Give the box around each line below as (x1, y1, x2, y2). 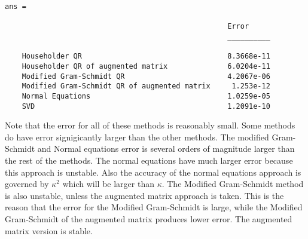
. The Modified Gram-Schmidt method (161, 177, 304, 190)
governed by (5, 177, 49, 190)
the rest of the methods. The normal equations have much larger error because (5, 154, 293, 166)
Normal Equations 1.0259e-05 (22, 91, 270, 100)
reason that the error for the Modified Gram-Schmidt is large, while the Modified (5, 201, 303, 213)
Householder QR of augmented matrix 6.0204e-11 (22, 62, 270, 71)
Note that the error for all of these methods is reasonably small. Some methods (5, 119, 295, 131)
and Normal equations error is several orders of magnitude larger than (37, 142, 295, 155)
